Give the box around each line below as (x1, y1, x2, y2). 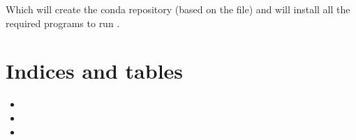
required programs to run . (6, 15, 120, 30)
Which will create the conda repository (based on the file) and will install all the (6, 2, 350, 16)
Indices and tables (6, 56, 184, 85)
